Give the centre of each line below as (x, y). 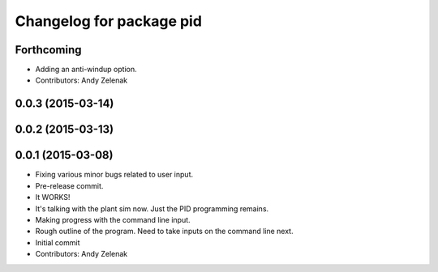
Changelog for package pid (109, 21)
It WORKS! (53, 198)
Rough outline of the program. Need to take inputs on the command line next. (164, 232)
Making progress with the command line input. (113, 219)
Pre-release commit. (69, 185)
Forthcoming (48, 50)
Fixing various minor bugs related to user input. (114, 175)
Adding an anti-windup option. (86, 70)
